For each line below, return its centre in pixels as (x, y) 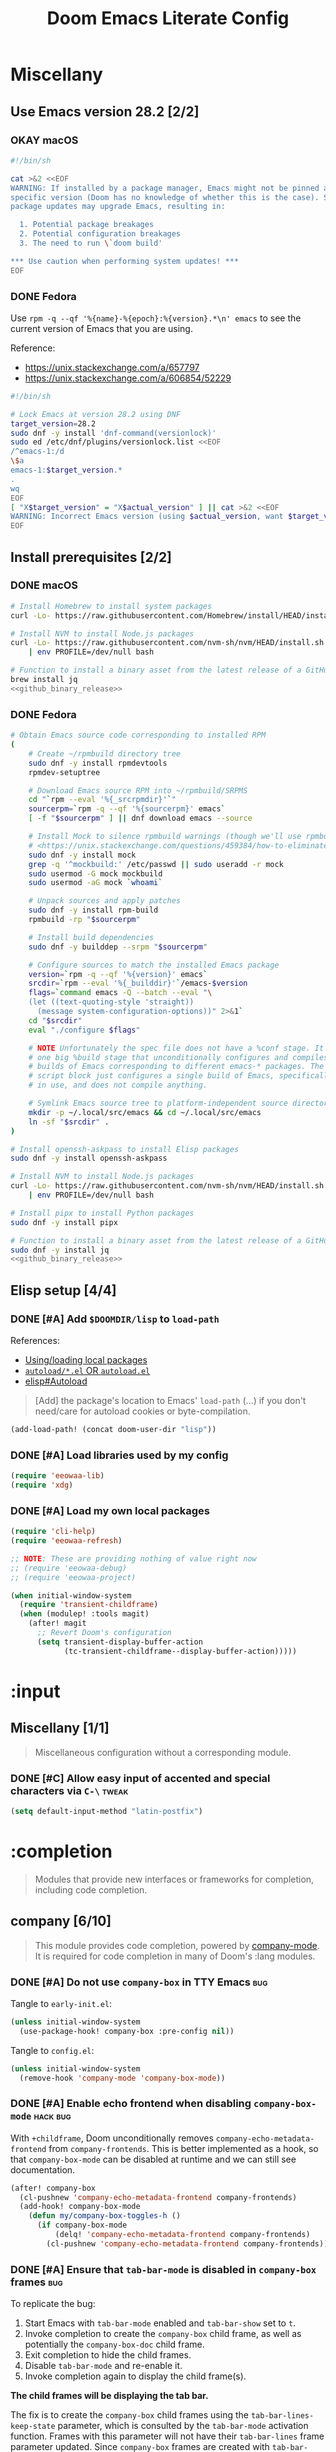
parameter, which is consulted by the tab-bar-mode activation (183, 2426)
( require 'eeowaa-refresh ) (66, 1541)
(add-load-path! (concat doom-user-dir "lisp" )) (113, 1429)
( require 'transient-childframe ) (89, 1605)
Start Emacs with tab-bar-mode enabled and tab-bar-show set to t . (160, 2323)
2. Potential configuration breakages (100, 234)
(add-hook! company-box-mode (80, 2207)
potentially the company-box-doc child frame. (114, 2344)
